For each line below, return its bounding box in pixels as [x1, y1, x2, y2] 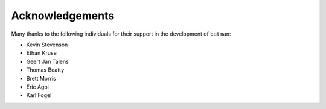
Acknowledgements [11, 9, 115, 22]
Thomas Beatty [26, 66, 65, 73]
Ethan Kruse [26, 49, 57, 57]
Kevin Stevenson [26, 41, 68, 48]
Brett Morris [26, 75, 57, 82]
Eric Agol [26, 83, 50, 90]
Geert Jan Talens [26, 58, 69, 65]
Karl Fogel [26, 92, 52, 99]
